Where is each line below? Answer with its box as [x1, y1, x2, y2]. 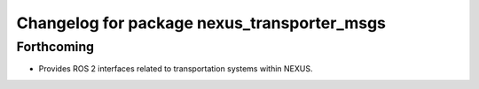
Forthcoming [16, 39, 95, 55]
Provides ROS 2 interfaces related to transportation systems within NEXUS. [38, 63, 313, 74]
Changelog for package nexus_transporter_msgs [16, 13, 386, 33]
